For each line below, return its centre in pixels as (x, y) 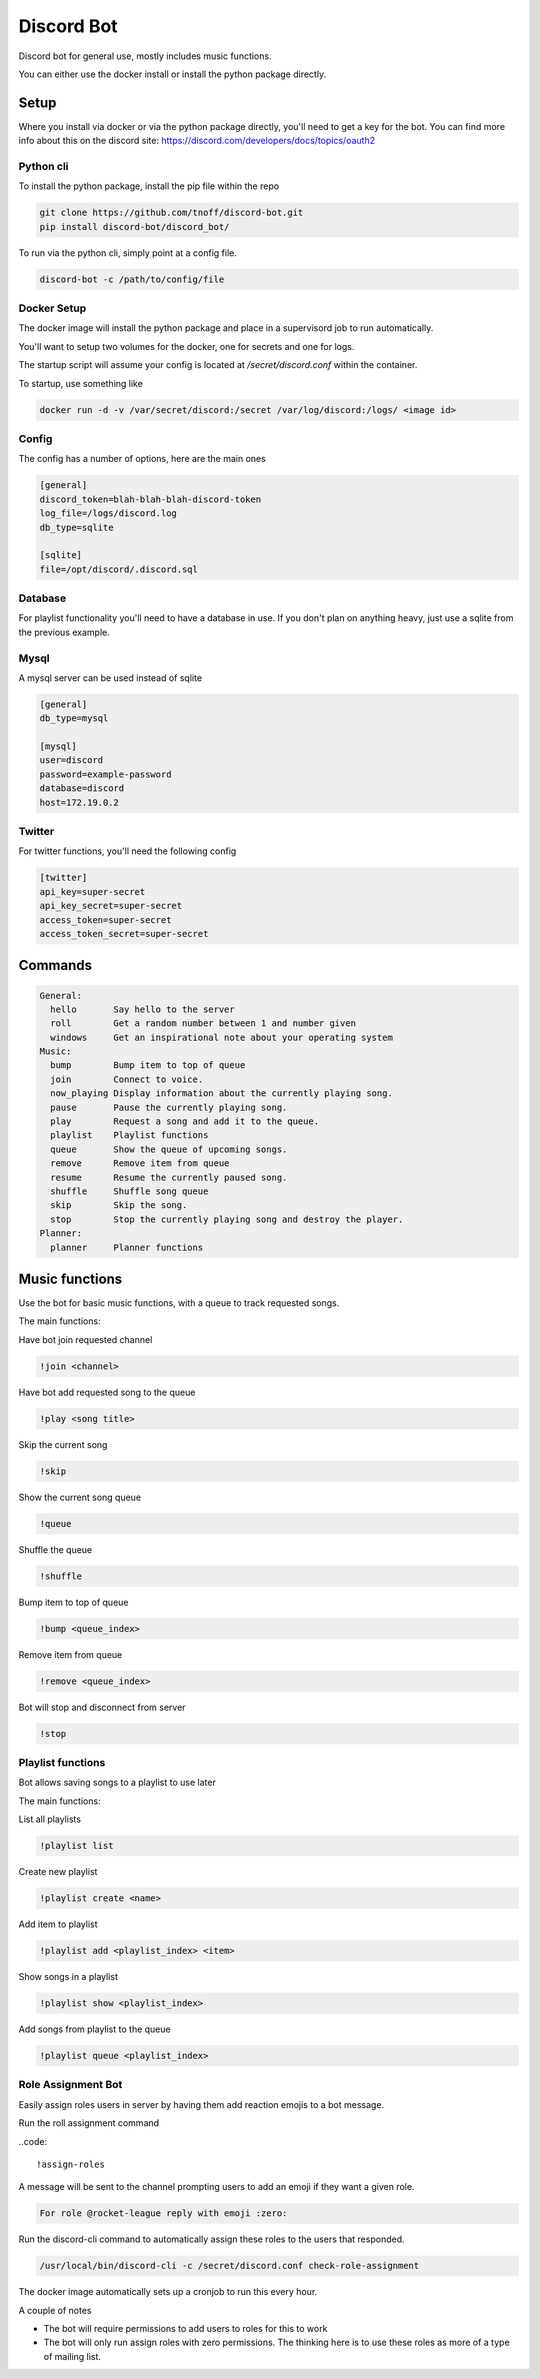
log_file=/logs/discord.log (108, 513)
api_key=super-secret (92, 891)
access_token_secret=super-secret (124, 933)
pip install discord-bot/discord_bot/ (134, 226)
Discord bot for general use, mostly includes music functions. (145, 56)
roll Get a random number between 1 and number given (203, 1023)
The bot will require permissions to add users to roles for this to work (185, 2328)
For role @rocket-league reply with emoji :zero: (163, 2213)
